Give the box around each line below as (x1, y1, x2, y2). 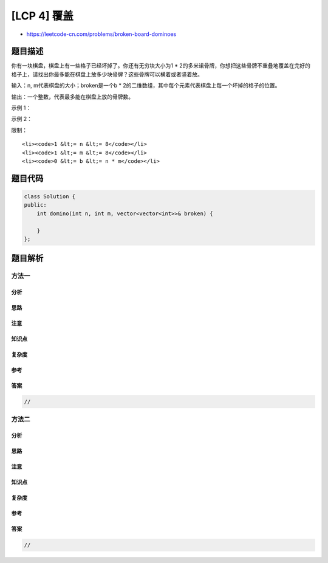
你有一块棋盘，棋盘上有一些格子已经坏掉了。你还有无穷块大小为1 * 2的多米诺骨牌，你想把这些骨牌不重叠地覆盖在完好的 (11, 62, 311, 69)
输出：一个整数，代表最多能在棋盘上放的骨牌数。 (11, 93, 134, 100)
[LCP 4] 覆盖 (11, 9, 74, 22)
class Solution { (24, 193, 76, 200)
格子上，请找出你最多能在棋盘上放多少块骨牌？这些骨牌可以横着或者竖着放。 (11, 71, 203, 78)
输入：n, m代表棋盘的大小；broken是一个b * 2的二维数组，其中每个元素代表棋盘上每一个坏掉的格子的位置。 (11, 82, 281, 89)
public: (24, 201, 47, 209)
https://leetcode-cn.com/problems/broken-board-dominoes (26, 30, 177, 38)
